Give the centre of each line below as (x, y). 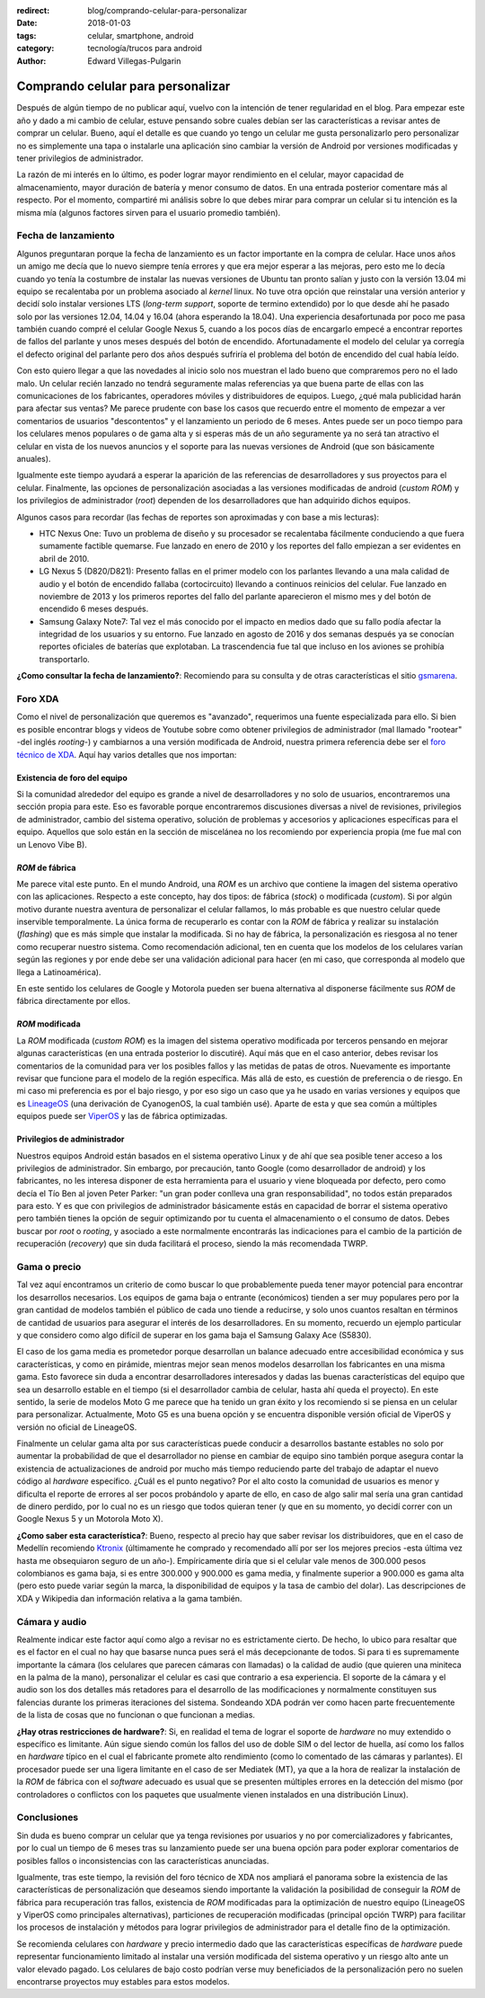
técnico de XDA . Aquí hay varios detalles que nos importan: (127, 754)
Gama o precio (49, 1267)
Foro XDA (38, 699)
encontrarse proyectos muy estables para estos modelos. (123, 1982)
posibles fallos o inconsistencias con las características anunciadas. (143, 1860)
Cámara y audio (52, 1621)
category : (35, 49)
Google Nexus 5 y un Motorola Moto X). (90, 1519)
